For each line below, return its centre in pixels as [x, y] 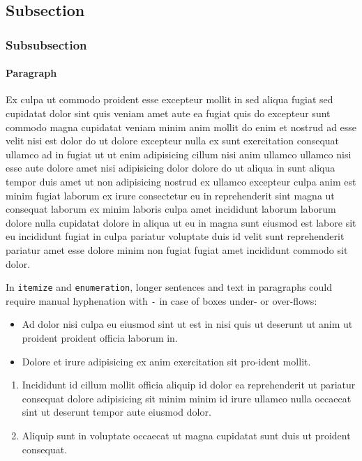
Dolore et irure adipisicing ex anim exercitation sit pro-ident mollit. [166, 361]
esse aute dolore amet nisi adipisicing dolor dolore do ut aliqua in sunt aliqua [171, 168]
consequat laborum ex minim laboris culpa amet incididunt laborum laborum [171, 209]
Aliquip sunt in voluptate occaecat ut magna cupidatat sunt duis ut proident [186, 436]
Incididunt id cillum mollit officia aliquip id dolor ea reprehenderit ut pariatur [189, 385]
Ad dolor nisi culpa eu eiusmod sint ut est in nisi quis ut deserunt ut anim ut [187, 324]
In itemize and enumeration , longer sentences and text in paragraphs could [169, 287]
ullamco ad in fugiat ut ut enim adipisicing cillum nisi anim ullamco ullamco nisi [179, 154]
